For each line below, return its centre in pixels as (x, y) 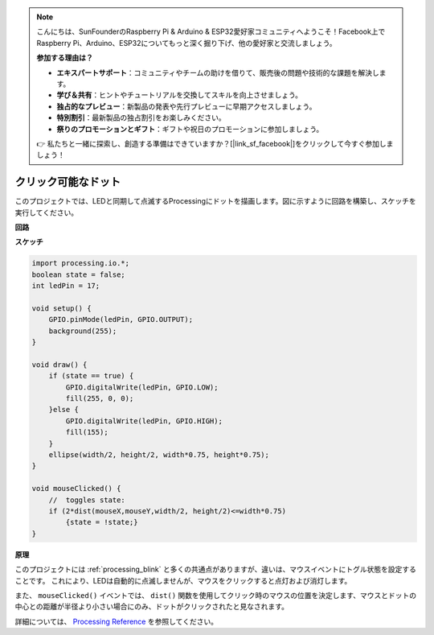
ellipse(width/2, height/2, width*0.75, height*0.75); (159, 455)
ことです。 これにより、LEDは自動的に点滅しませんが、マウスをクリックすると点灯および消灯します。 (183, 580)
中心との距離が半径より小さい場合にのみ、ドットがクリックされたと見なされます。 (152, 607)
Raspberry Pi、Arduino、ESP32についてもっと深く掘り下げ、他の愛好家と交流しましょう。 (186, 43)
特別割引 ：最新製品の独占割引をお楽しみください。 (141, 118)
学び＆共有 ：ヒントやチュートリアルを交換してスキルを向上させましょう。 (180, 95)
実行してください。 (47, 212)
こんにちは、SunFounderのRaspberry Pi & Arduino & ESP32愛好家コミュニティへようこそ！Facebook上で (211, 31)
